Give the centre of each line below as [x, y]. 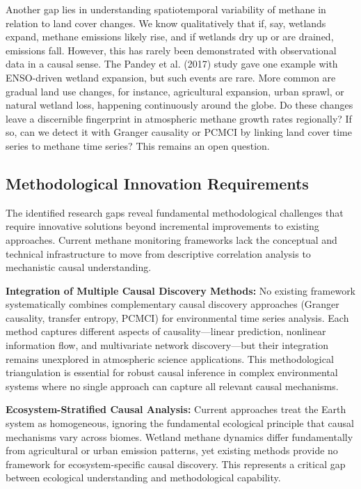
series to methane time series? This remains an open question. [138, 145]
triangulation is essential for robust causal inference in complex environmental [172, 372]
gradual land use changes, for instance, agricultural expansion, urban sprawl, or [175, 91]
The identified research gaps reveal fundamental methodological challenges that [175, 212]
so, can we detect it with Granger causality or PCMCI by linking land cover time [179, 132]
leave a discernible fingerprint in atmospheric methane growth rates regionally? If [179, 118]
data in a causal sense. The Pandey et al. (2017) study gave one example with [172, 64]
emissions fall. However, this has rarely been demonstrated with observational [171, 50]
